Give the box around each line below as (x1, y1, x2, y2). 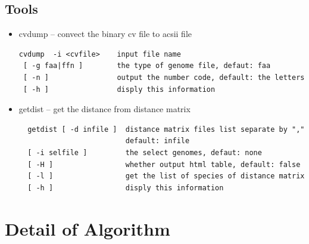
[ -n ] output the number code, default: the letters (23, 73, 305, 82)
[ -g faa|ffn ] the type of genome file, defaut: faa (23, 61, 271, 70)
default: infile (125, 137, 190, 146)
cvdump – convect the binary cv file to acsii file (18, 27, 192, 40)
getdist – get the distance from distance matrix (18, 103, 191, 115)
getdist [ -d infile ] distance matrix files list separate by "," (27, 125, 305, 134)
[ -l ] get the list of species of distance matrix (27, 172, 305, 181)
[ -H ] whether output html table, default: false (27, 160, 301, 169)
